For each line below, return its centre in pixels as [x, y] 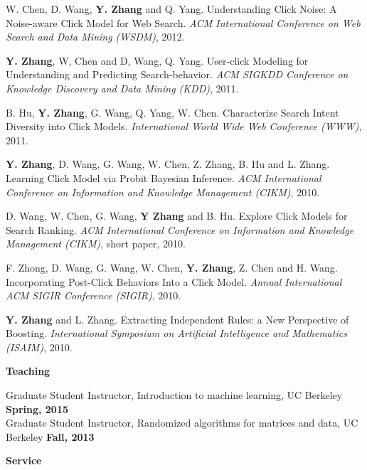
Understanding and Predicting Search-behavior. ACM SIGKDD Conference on [177, 74]
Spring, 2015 [37, 408]
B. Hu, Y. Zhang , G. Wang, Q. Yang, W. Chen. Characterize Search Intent [172, 112]
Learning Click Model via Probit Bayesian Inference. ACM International [164, 177]
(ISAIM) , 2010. [39, 347]
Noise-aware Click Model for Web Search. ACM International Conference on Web [183, 22]
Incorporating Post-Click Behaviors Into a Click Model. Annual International [174, 281]
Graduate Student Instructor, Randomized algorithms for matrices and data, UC [182, 423]
